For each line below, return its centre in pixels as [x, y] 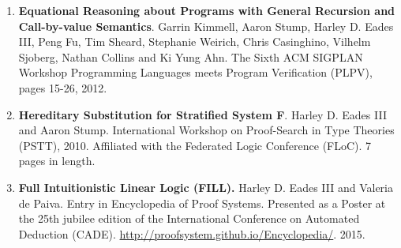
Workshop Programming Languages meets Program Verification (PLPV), [195, 72]
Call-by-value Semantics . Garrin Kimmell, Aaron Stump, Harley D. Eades [206, 26]
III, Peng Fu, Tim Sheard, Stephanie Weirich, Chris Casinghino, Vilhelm [195, 41]
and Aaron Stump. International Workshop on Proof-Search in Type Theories [206, 130]
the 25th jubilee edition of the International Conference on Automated [189, 218]
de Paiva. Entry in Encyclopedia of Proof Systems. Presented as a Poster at [202, 203]
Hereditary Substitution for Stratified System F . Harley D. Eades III [202, 114]
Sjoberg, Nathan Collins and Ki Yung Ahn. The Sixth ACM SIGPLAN [191, 56]
